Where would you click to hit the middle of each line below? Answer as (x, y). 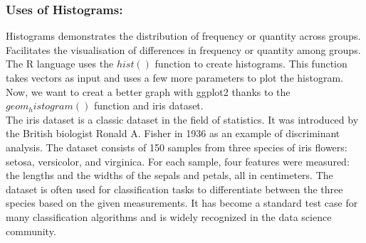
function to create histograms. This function (251, 64)
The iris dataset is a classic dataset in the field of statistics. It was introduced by (182, 119)
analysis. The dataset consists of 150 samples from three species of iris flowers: (177, 147)
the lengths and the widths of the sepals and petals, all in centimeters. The (169, 175)
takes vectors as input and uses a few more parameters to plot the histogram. (174, 77)
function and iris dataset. (148, 106)
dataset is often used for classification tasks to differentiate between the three (174, 189)
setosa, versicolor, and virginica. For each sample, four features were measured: (178, 161)
